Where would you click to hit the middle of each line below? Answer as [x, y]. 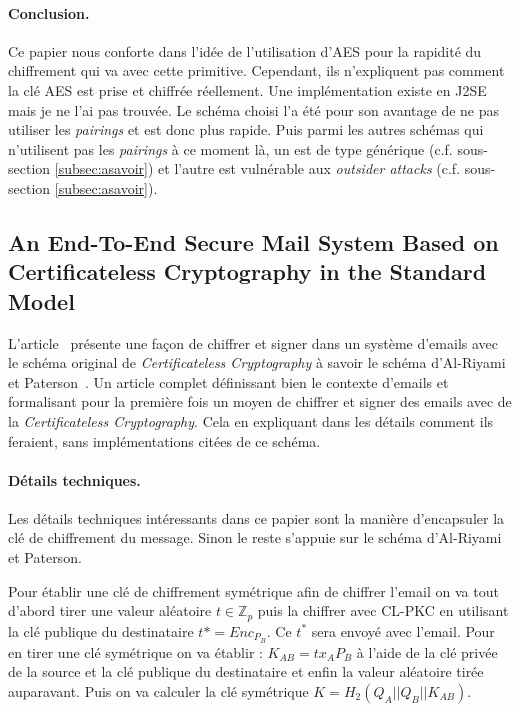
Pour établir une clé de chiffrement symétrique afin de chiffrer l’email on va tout [253, 590]
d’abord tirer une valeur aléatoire [110, 610]
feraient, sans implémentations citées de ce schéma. [164, 440]
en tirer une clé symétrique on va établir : [135, 651]
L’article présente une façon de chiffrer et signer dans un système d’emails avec [253, 342]
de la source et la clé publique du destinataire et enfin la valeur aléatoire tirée [246, 671]
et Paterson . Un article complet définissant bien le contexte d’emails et [228, 381]
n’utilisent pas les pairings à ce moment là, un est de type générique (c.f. [230, 148]
